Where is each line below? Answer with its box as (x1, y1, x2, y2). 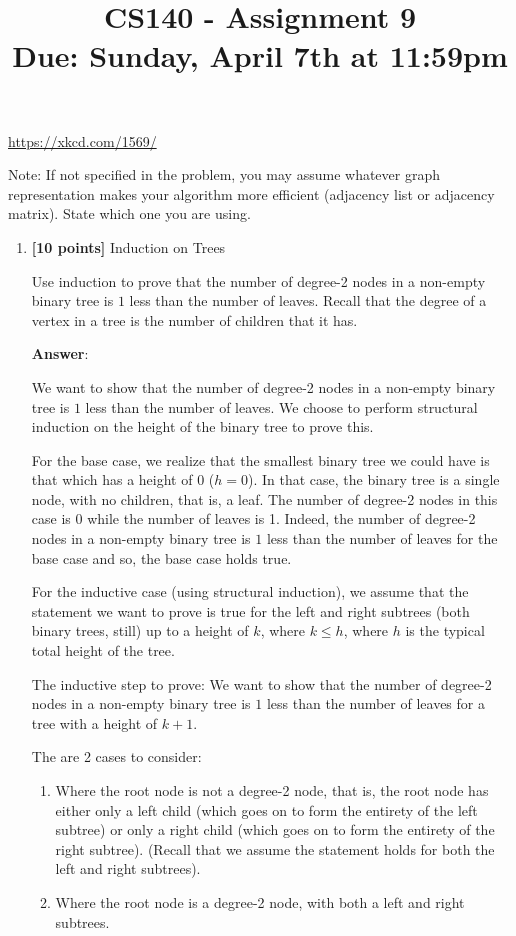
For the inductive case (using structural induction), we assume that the (31, 581, 469, 602)
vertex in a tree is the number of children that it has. (31, 309, 358, 330)
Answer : (31, 343, 89, 364)
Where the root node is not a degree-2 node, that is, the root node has (55, 780, 489, 800)
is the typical (405, 620, 485, 641)
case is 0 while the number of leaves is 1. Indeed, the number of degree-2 (31, 508, 476, 529)
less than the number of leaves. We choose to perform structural (85, 396, 478, 417)
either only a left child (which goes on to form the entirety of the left (55, 799, 478, 820)
